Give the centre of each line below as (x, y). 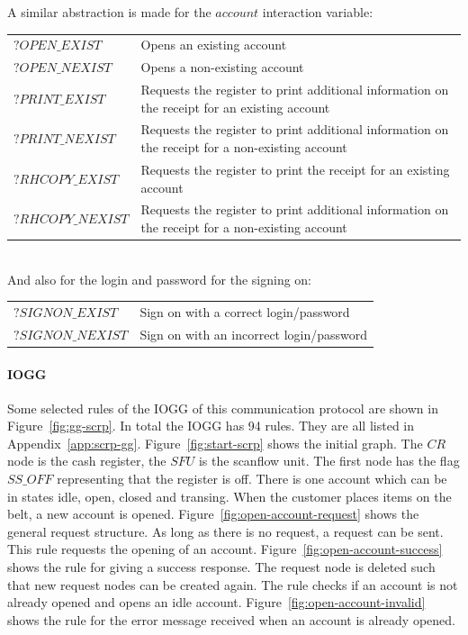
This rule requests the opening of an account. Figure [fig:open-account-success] (225, 549)
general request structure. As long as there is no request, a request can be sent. (225, 531)
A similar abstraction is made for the (109, 12)
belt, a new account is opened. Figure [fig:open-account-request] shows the (213, 514)
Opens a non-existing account (222, 67)
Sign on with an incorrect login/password (254, 334)
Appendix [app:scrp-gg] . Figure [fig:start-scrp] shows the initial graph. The (215, 443)
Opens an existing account (214, 45)
